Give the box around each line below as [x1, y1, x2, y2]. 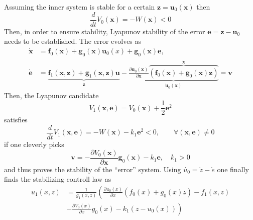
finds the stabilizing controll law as [4, 174, 111, 184]
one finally [217, 164, 249, 174]
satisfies [4, 114, 28, 125]
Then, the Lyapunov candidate [4, 90, 99, 100]
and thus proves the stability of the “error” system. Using [4, 164, 181, 174]
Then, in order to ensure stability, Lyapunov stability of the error [4, 26, 205, 36]
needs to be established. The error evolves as [4, 36, 142, 46]
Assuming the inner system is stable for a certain [4, 2, 155, 12]
